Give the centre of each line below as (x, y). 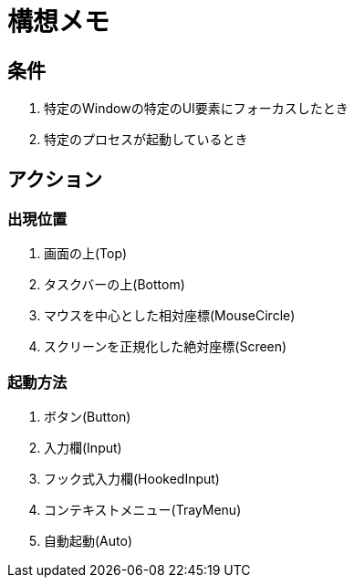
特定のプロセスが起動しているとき (146, 140)
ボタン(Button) (88, 417)
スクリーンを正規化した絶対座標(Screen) (166, 347)
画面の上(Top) (86, 254)
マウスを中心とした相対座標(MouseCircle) (170, 316)
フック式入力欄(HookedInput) (132, 479)
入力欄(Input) (83, 448)
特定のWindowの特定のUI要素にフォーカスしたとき (196, 109)
